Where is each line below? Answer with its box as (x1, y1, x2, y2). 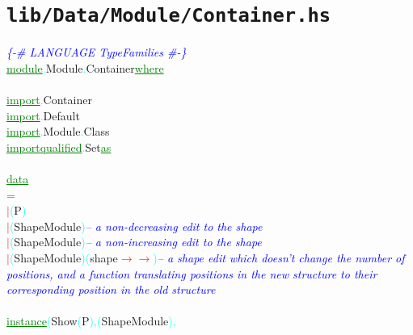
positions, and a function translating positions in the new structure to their (6, 265, 377, 282)
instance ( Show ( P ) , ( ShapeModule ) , (6, 312, 176, 329)
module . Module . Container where (6, 59, 164, 76)
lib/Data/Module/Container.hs (6, 4, 331, 27)
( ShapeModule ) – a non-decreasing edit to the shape (9, 217, 263, 234)
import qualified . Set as (6, 138, 112, 155)
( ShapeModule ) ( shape (9, 249, 118, 266)
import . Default (6, 107, 80, 124)
